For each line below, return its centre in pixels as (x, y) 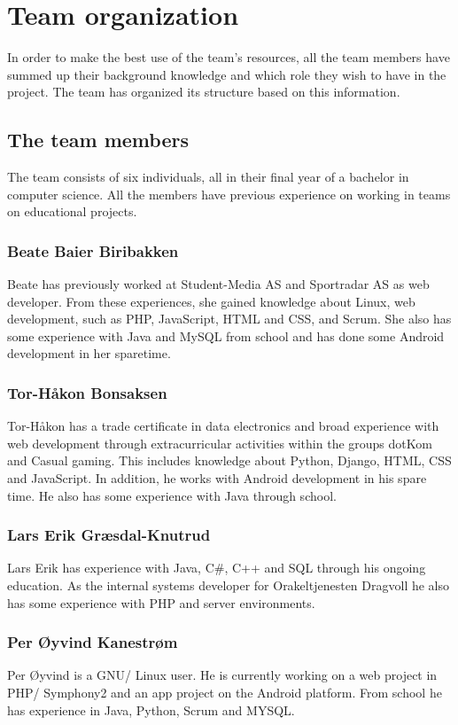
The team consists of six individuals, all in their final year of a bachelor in (208, 177)
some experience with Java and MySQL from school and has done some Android (226, 335)
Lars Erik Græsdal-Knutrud (109, 535)
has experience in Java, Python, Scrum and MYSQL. (151, 709)
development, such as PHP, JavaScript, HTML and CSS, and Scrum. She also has (229, 319)
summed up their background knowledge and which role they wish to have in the (227, 74)
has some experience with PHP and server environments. (161, 602)
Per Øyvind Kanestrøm (93, 642)
